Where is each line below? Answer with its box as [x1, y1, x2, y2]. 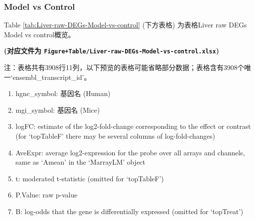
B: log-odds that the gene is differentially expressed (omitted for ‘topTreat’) [15, 206, 244, 216]
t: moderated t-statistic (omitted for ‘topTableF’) [15, 173, 164, 183]
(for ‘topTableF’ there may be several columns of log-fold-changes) [15, 131, 215, 141]
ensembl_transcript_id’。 [12, 72, 91, 82]
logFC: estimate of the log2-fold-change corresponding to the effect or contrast [15, 121, 251, 131]
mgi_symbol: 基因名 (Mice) [15, 104, 100, 115]
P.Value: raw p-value [15, 190, 77, 200]
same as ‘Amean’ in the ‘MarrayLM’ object [15, 157, 146, 167]
